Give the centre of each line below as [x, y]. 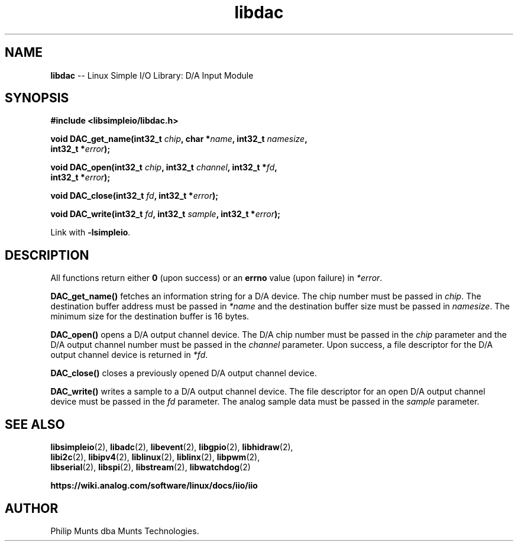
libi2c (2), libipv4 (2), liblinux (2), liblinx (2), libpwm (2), [155, 457]
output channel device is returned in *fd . [129, 355]
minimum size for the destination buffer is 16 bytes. [150, 316]
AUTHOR [32, 508]
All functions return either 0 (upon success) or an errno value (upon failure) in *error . [216, 278]
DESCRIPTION [47, 255]
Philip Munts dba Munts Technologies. [125, 531]
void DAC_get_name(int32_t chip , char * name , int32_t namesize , [179, 139]
